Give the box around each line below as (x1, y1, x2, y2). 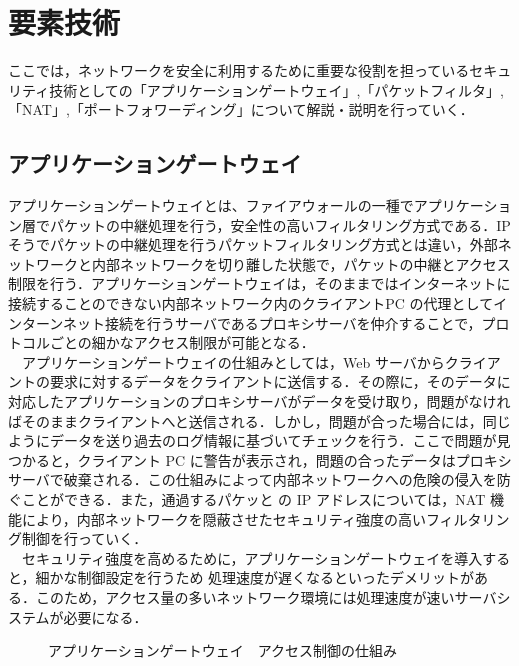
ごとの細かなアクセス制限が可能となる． (49, 332, 315, 353)
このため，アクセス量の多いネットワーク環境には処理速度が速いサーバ (35, 586, 497, 607)
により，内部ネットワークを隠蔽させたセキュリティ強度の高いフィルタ (21, 508, 482, 529)
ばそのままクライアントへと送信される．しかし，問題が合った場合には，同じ (8, 410, 511, 431)
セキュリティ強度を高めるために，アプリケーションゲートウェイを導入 (21, 547, 483, 568)
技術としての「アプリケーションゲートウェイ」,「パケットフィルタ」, (49, 79, 504, 100)
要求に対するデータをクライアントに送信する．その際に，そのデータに (49, 371, 511, 392)
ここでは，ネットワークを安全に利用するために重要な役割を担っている (8, 60, 470, 81)
